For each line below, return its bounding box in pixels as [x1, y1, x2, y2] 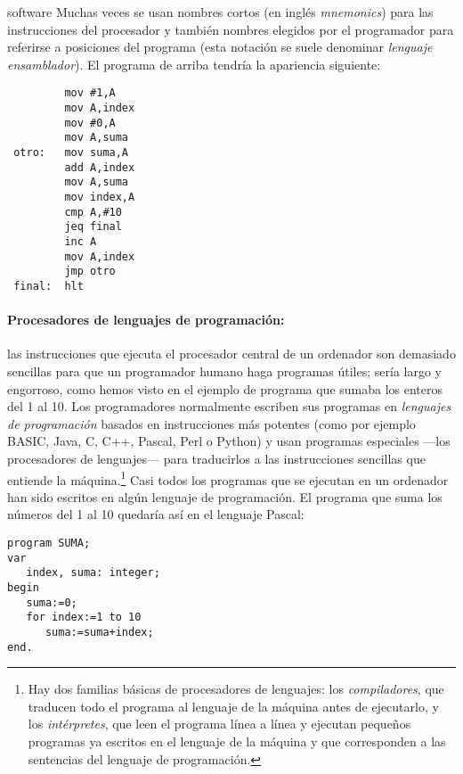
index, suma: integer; [26, 566, 160, 580]
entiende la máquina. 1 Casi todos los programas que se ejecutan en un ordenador [7, 467, 449, 489]
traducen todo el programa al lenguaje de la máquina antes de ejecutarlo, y [28, 696, 439, 715]
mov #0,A [64, 116, 116, 129]
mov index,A [64, 190, 135, 203]
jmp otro [64, 265, 116, 278]
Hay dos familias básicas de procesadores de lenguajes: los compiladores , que [28, 679, 444, 698]
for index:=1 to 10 [26, 611, 142, 624]
